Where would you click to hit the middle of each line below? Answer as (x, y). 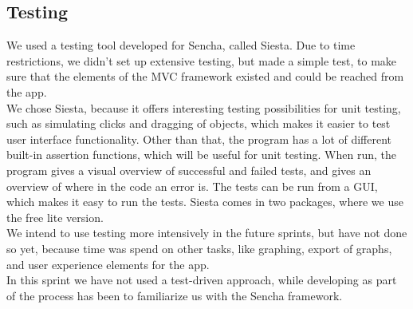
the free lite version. (55, 217)
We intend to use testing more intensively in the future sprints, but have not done (207, 233)
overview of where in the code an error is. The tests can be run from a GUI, (192, 186)
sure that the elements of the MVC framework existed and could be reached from (205, 76)
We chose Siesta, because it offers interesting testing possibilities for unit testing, (204, 107)
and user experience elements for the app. (108, 264)
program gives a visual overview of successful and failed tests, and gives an (189, 170)
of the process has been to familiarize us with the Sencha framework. (175, 295)
